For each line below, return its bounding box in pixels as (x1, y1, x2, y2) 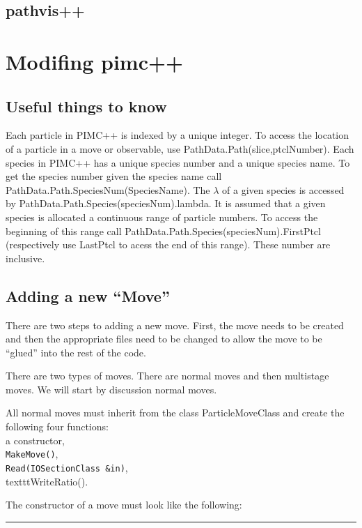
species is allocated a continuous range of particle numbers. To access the (6, 209, 318, 224)
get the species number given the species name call (6, 169, 222, 183)
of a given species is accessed (222, 182, 345, 197)
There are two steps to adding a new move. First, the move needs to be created (6, 317, 344, 332)
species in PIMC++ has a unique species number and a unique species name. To (6, 155, 350, 169)
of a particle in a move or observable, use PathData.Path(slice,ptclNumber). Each (6, 141, 354, 156)
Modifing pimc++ (6, 47, 184, 75)
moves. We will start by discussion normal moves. (6, 382, 217, 396)
